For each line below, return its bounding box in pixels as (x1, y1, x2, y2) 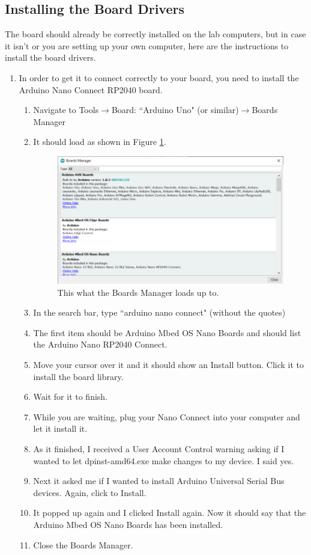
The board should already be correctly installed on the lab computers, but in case (5, 28, 306, 40)
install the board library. (33, 370, 124, 382)
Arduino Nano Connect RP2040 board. (19, 83, 163, 96)
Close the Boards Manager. (33, 538, 133, 551)
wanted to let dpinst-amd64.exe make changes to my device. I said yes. (33, 454, 294, 467)
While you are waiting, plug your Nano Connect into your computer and (33, 410, 300, 423)
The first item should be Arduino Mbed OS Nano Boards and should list (33, 326, 301, 339)
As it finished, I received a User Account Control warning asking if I (33, 443, 285, 455)
